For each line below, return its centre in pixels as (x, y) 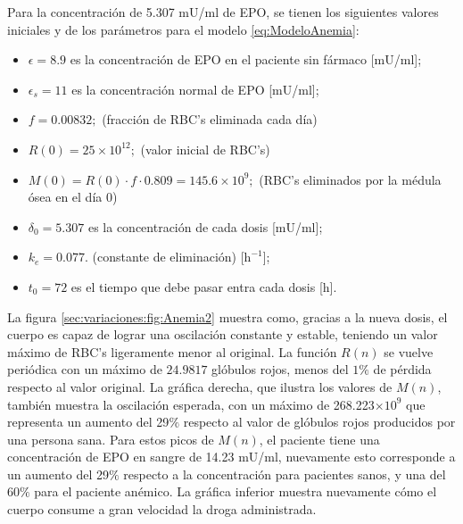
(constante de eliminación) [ (168, 257)
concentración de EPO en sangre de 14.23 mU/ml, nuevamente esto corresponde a (231, 457)
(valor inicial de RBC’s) (205, 149)
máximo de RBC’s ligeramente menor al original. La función (172, 351)
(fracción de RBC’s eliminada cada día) (210, 119)
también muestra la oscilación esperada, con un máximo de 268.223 (191, 404)
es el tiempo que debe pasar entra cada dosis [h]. (204, 286)
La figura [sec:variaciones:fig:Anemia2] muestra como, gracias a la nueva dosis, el (227, 316)
